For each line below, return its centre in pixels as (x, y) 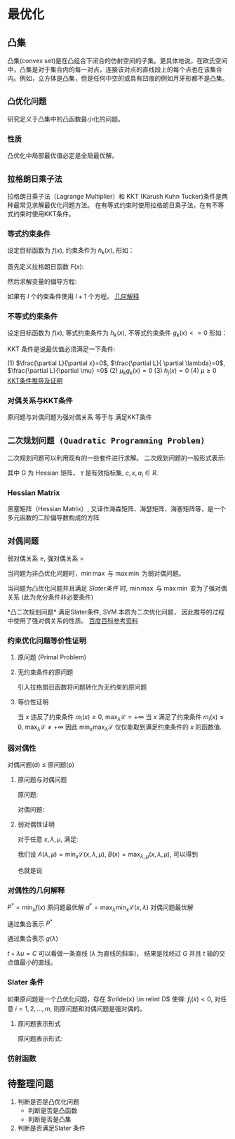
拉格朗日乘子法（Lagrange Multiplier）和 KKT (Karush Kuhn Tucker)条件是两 (117, 196)
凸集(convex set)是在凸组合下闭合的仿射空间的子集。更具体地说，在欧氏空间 (117, 61)
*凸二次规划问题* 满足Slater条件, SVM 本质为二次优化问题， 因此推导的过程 (116, 612)
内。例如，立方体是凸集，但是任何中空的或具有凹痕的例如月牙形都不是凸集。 (118, 78)
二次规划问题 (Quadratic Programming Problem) (106, 441)
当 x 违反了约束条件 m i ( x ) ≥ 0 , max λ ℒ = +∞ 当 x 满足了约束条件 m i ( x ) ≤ (121, 718)
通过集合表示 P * (30, 923)
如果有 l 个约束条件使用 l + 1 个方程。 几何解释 (73, 296)
